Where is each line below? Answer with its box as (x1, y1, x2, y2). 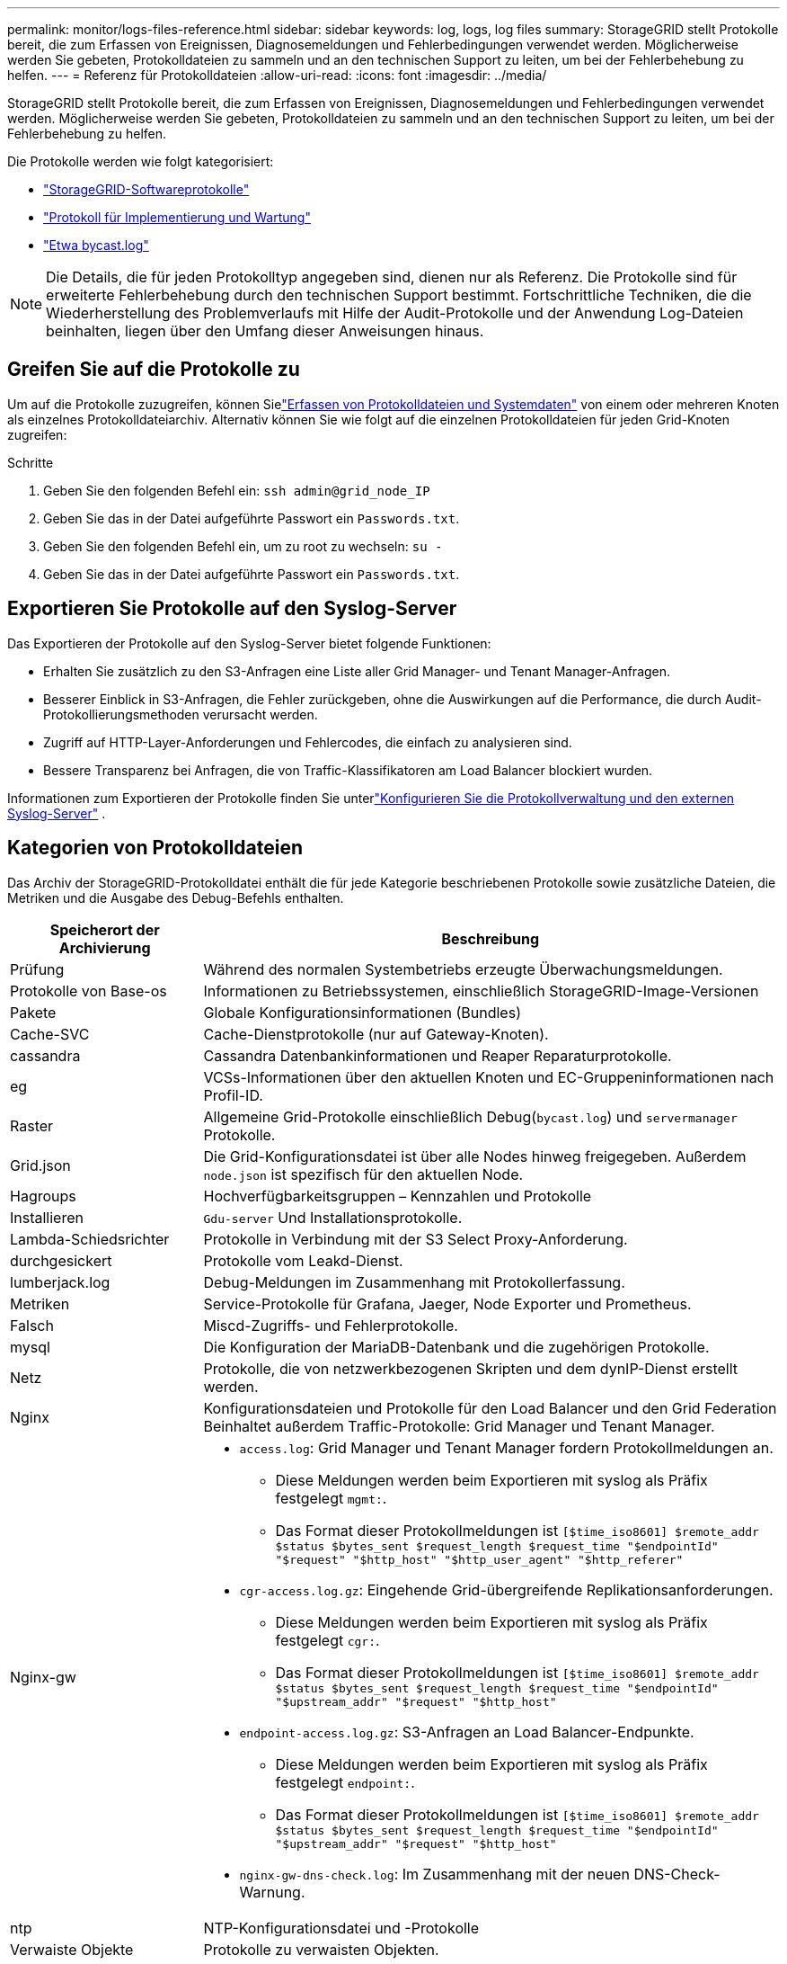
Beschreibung (441, 929, 540, 948)
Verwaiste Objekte (10, 1940, 134, 1959)
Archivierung (58, 938, 151, 957)
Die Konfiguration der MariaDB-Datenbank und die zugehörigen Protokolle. (203, 1337, 710, 1356)
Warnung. (239, 1882, 305, 1901)
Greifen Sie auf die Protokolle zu (7, 358, 300, 381)
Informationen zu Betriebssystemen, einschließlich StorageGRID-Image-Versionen (203, 981, 759, 1000)
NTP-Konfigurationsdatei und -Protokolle (203, 1918, 480, 1937)
